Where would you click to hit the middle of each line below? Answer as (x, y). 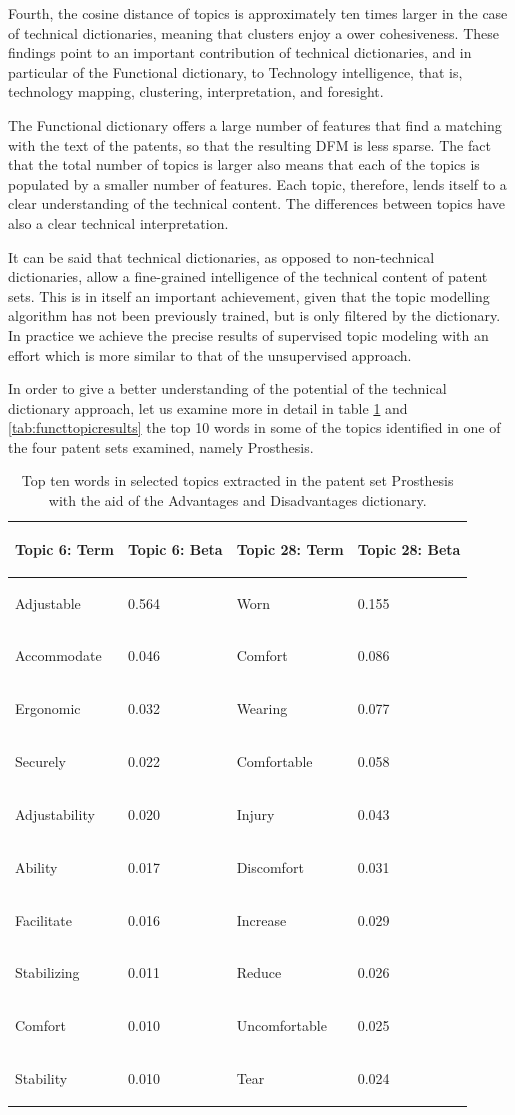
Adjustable (48, 602)
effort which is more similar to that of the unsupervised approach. (210, 354)
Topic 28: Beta (409, 548)
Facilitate (43, 919)
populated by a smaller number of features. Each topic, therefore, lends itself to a (257, 183)
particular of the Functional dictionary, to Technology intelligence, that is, (235, 71)
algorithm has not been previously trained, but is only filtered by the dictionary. (254, 315)
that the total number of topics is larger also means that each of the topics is (244, 164)
